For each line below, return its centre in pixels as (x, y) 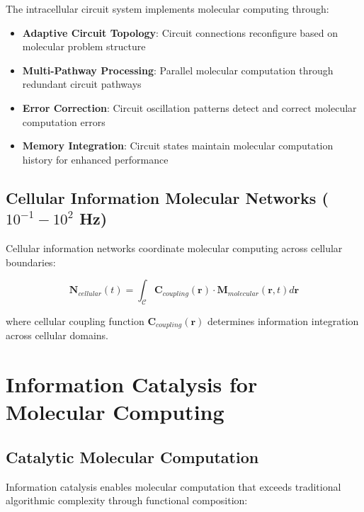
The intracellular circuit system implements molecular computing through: (167, 8)
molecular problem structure (84, 46)
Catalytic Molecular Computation (132, 456)
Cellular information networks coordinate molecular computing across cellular (174, 248)
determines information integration (283, 320)
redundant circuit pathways (82, 84)
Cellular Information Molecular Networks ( (167, 197)
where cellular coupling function (75, 320)
